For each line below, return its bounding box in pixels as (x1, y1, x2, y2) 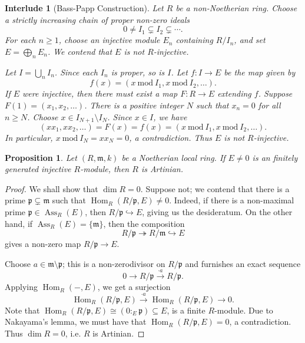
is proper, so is (111, 65, 165, 78)
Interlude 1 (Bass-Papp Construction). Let (5, 2, 164, 14)
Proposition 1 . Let (5, 151, 77, 163)
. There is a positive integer (84, 98, 184, 111)
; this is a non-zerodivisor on (62, 257, 165, 269)
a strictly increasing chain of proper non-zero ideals (5, 13, 190, 25)
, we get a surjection (97, 281, 171, 293)
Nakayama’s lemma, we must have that (5, 315, 147, 328)
